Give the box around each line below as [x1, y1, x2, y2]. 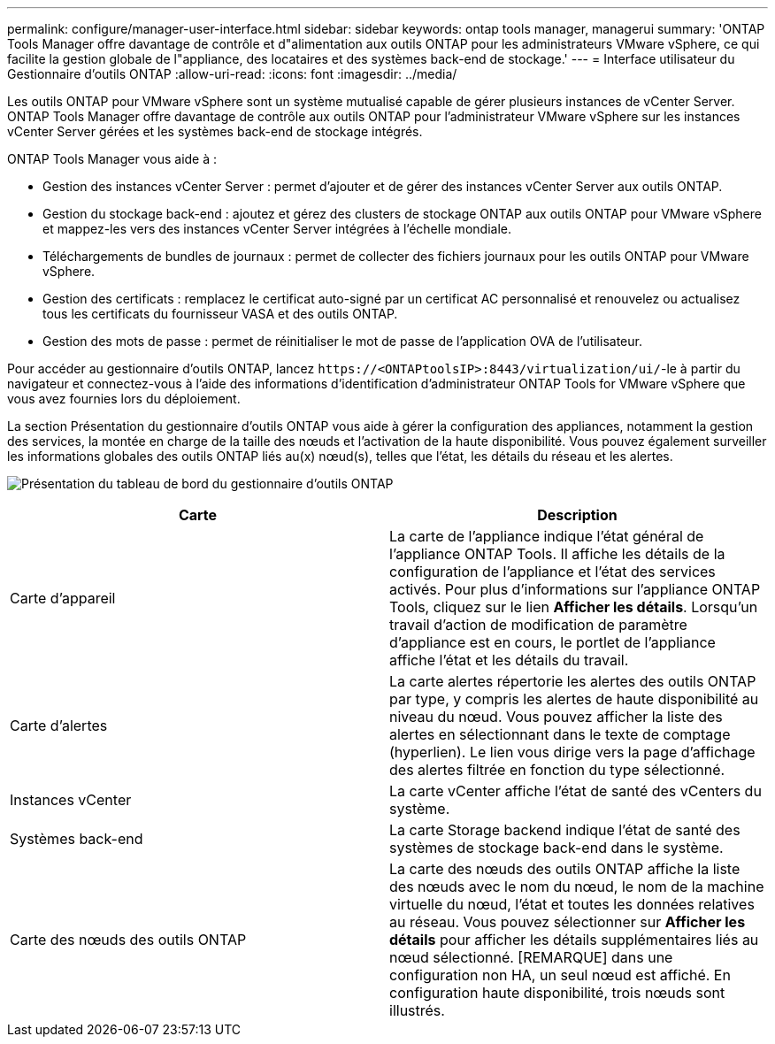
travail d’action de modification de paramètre [389, 616, 687, 633]
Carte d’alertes [10, 717, 108, 734]
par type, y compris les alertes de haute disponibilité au [389, 690, 759, 708]
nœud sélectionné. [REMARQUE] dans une [389, 948, 673, 966]
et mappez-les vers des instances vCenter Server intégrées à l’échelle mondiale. [42, 221, 511, 236]
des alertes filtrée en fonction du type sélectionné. [389, 761, 725, 779]
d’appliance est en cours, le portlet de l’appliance [389, 633, 716, 651]
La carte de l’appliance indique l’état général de [389, 527, 704, 545]
